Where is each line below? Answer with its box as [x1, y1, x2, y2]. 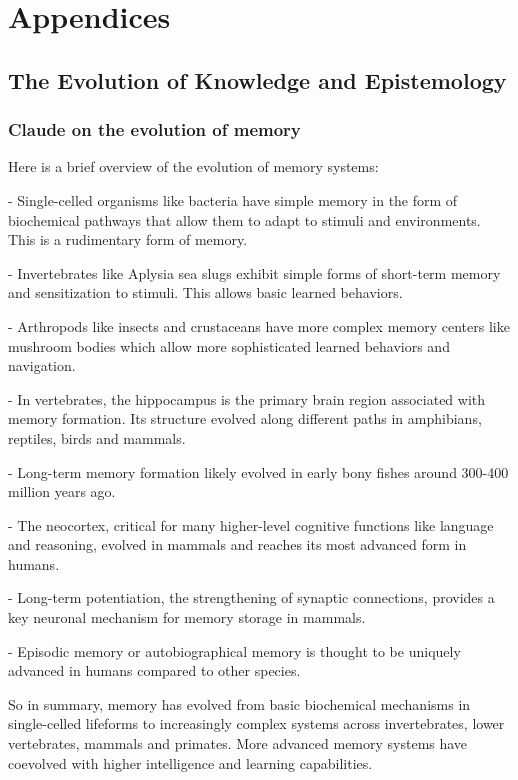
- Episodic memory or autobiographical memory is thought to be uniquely [8, 640, 461, 661]
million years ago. [8, 481, 116, 502]
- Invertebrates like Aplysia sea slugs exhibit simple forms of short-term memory [8, 262, 501, 283]
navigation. [8, 355, 76, 376]
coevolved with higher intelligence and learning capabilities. [8, 752, 373, 773]
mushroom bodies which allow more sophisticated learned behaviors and [8, 335, 450, 356]
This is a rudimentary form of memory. [8, 229, 248, 250]
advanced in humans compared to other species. [8, 660, 301, 681]
